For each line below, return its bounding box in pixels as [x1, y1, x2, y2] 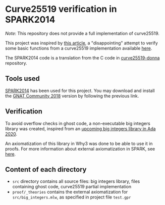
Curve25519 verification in [5, 3, 117, 15]
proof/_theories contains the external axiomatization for [12, 189, 128, 195]
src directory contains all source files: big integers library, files [12, 178, 140, 184]
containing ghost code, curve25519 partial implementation [12, 184, 131, 190]
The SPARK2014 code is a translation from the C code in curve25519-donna [5, 54, 160, 60]
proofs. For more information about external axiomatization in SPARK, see [5, 146, 155, 152]
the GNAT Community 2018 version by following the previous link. [5, 93, 139, 99]
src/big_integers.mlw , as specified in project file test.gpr [12, 194, 131, 200]
